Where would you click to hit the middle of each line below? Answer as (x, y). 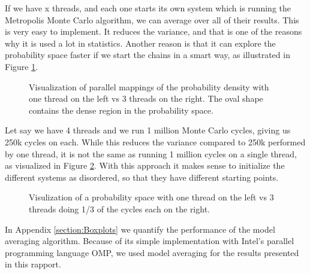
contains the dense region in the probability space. (121, 110)
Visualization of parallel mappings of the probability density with (149, 86)
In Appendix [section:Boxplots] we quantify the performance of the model (140, 229)
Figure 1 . (22, 66)
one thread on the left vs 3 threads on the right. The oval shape (146, 98)
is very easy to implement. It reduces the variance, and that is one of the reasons (154, 31)
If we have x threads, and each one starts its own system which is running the (148, 8)
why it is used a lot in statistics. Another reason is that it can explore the (140, 43)
